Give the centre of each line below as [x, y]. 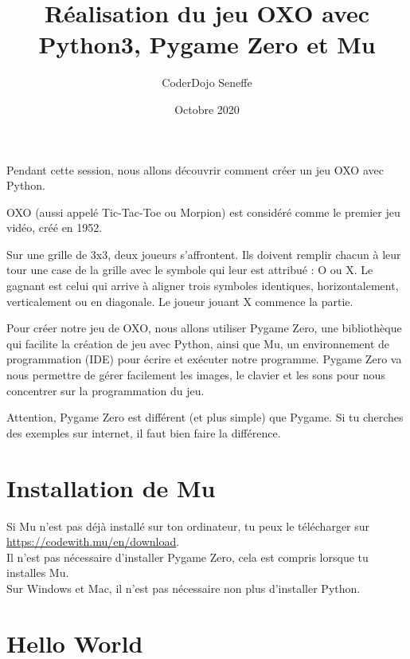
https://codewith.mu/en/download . [93, 541]
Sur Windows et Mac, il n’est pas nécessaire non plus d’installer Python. [184, 588]
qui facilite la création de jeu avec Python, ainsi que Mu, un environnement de [198, 343]
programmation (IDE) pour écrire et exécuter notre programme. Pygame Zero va [204, 359]
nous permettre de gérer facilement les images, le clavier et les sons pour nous [196, 375]
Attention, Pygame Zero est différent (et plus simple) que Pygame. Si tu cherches [205, 417]
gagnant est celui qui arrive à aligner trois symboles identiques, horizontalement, [203, 286]
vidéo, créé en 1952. [55, 228]
